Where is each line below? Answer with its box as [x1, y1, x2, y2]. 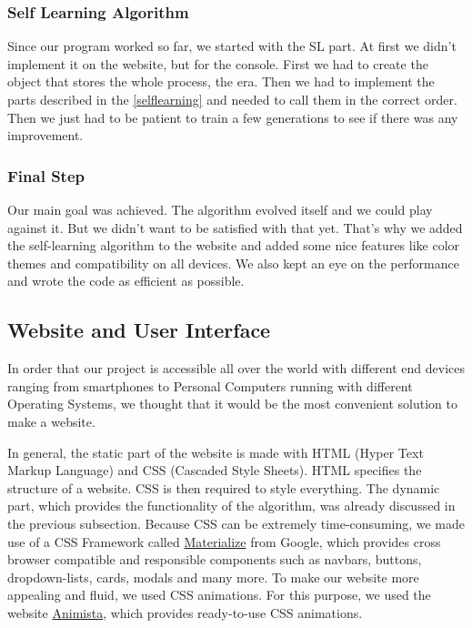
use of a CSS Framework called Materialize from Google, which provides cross [7, 532, 441, 551]
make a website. [7, 411, 95, 430]
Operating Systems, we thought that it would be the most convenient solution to [7, 394, 458, 413]
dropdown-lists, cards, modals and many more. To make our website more [7, 567, 419, 586]
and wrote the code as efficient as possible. [7, 271, 245, 290]
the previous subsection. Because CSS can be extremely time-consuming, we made [7, 513, 466, 532]
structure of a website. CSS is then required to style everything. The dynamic [7, 478, 440, 497]
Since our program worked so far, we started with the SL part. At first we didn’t [7, 36, 457, 56]
